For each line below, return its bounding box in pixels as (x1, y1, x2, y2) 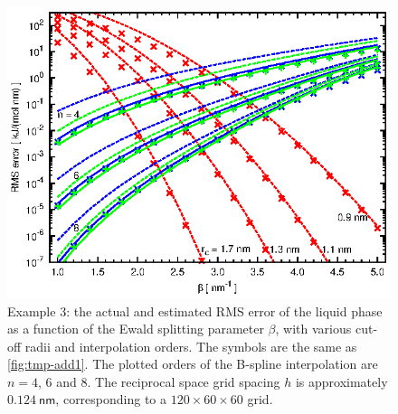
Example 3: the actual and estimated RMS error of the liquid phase (7, 301, 383, 320)
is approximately (295, 372, 388, 390)
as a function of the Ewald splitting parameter (7, 319, 264, 338)
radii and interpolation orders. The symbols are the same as (24, 336, 357, 355)
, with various (275, 319, 352, 338)
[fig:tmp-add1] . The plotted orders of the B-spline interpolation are (7, 354, 378, 373)
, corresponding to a (55, 390, 167, 409)
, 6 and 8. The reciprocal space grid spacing (38, 372, 280, 390)
